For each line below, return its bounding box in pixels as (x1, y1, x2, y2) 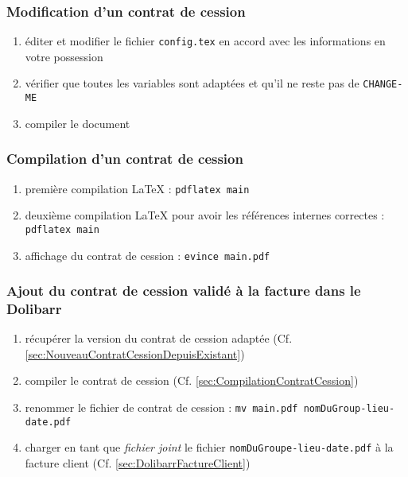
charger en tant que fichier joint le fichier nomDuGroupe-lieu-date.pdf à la (25, 439, 394, 456)
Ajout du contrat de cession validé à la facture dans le (6, 281, 361, 301)
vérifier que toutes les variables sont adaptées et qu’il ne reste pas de (25, 75, 359, 91)
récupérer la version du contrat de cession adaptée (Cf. (25, 330, 293, 347)
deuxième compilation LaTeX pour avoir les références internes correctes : (25, 207, 385, 223)
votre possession (25, 48, 103, 64)
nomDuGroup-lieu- (303, 403, 395, 415)
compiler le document (25, 114, 130, 131)
